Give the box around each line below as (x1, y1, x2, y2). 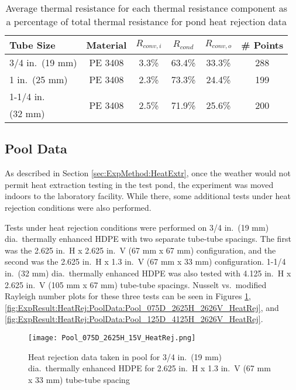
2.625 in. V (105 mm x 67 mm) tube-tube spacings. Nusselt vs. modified (5, 278, 267, 290)
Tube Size (9, 38, 56, 52)
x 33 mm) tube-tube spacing (28, 373, 130, 385)
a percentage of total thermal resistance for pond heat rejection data (6, 15, 287, 28)
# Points (241, 38, 284, 52)
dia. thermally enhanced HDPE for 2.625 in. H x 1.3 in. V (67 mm (28, 362, 271, 374)
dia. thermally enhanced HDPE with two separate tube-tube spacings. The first (5, 232, 291, 245)
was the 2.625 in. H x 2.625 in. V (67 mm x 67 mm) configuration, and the (5, 244, 276, 256)
